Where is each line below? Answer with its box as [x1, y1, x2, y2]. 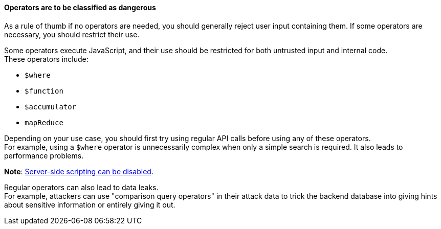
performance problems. [4, 151, 84, 160]
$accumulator [25, 102, 77, 111]
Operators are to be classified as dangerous [4, 3, 156, 12]
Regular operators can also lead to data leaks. [4, 182, 159, 192]
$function [25, 86, 63, 95]
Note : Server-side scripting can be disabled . [4, 167, 153, 176]
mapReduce [25, 118, 63, 127]
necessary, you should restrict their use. [4, 30, 140, 39]
